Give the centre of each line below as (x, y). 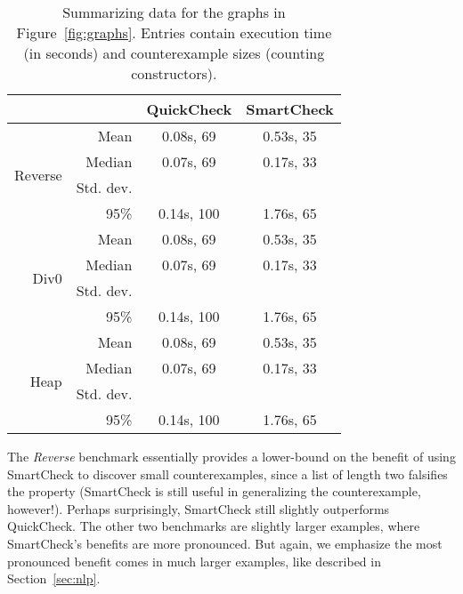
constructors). (174, 73)
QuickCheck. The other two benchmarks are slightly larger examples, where (214, 526)
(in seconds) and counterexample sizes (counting (174, 53)
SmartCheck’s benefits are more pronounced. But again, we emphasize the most (225, 543)
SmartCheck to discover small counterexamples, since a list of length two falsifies (227, 474)
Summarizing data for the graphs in (174, 12)
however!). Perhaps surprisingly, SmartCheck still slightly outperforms (199, 508)
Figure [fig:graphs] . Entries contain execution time (174, 32)
